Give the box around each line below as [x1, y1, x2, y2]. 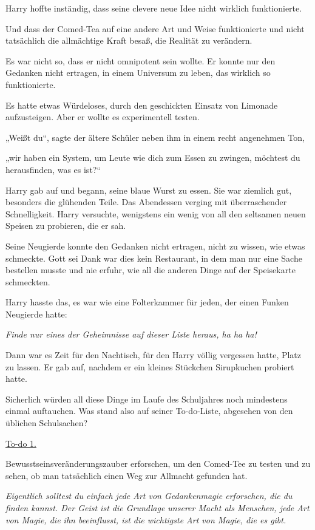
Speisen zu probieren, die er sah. [5, 219, 126, 232]
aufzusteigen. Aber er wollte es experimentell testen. [5, 110, 200, 123]
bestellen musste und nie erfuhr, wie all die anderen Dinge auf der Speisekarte [5, 263, 296, 276]
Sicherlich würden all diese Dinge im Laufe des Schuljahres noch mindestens [5, 392, 288, 405]
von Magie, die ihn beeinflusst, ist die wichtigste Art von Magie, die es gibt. [5, 513, 286, 526]
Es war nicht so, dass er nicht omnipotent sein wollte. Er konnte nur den [5, 54, 276, 67]
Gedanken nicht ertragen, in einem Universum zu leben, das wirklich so [5, 66, 271, 79]
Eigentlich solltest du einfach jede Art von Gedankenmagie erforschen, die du [5, 489, 293, 502]
